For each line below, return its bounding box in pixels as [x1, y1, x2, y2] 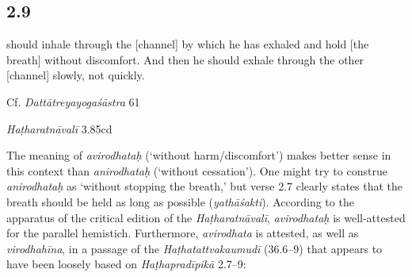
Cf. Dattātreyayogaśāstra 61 [6, 93, 140, 110]
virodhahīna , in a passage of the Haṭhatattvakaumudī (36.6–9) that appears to [6, 240, 383, 256]
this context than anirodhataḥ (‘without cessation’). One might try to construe [6, 162, 387, 179]
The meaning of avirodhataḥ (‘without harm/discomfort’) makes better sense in [6, 147, 391, 164]
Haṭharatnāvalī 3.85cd [6, 120, 113, 137]
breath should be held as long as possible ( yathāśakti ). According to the [6, 193, 354, 210]
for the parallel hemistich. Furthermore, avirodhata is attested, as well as [6, 225, 359, 241]
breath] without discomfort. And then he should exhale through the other [6, 51, 364, 67]
